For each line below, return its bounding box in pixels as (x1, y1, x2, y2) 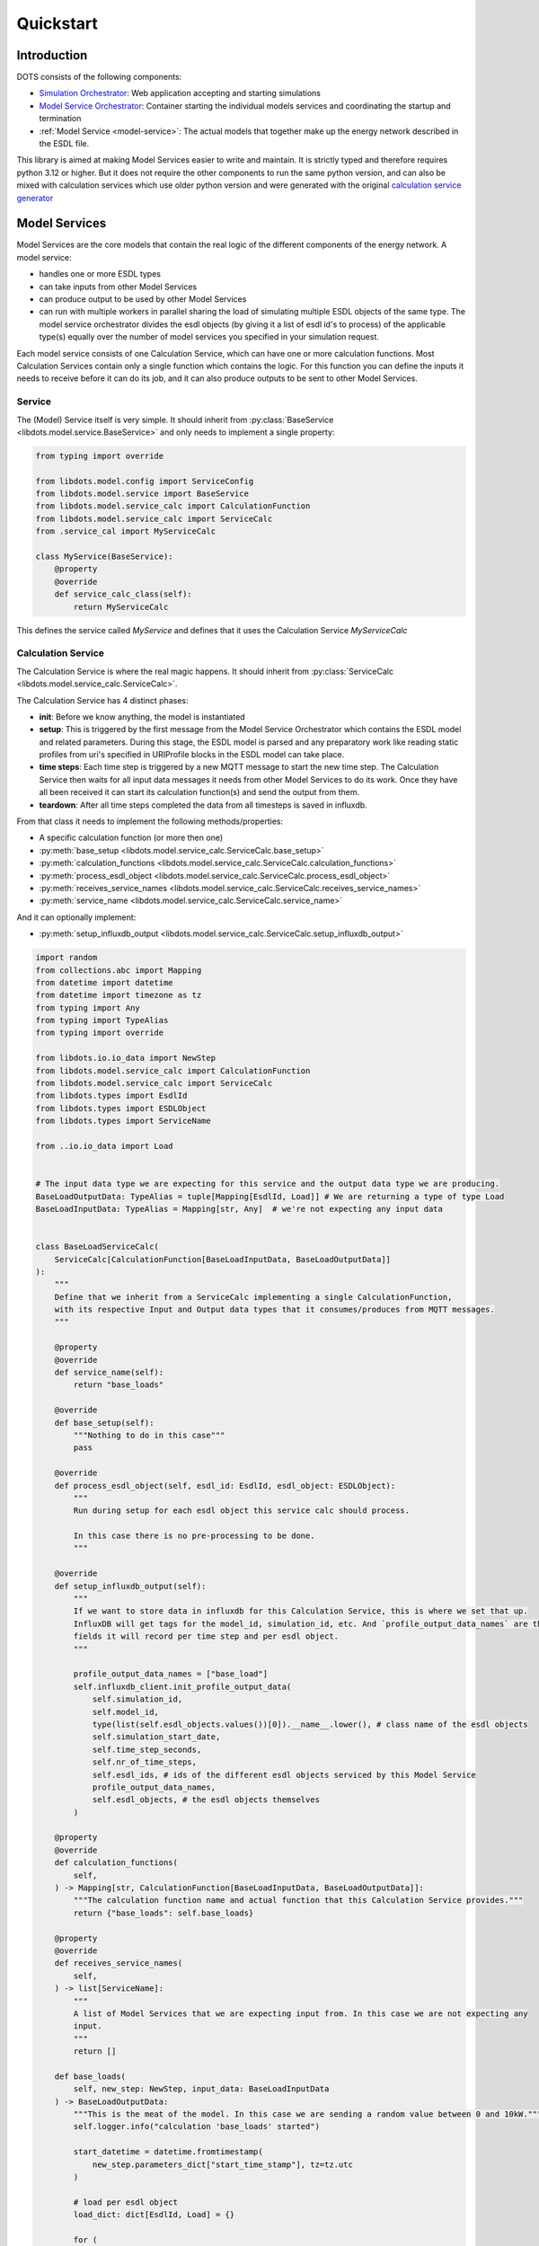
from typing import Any (35, 1003, 141, 1012)
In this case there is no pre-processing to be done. (73, 1531, 315, 1541)
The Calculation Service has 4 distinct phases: (16, 694, 189, 705)
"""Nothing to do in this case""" (73, 1429, 225, 1440)
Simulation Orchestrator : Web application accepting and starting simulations (39, 88, 321, 99)
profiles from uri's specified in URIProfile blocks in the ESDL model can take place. (39, 749, 345, 760)
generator (16, 192, 54, 203)
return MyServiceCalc (73, 602, 169, 612)
